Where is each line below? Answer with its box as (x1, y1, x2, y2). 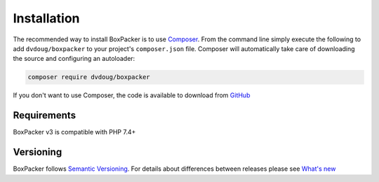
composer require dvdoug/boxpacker (27, 73, 150, 81)
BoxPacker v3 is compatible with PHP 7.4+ (13, 128, 136, 136)
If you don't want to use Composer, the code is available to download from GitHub (13, 91, 251, 99)
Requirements (13, 109, 77, 122)
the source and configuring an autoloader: (13, 55, 135, 63)
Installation (13, 10, 80, 26)
